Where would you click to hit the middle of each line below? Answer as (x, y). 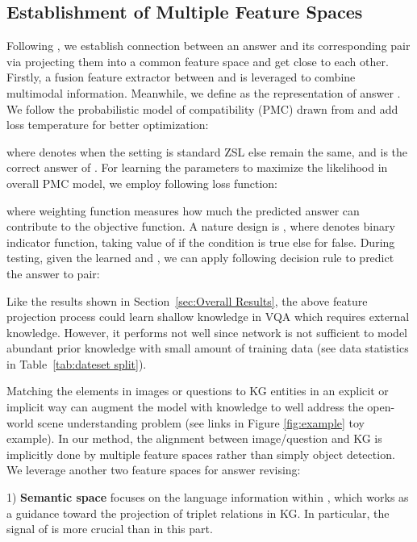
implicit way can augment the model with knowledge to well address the (185, 407)
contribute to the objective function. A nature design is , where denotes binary (201, 226)
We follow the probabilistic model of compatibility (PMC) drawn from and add (202, 108)
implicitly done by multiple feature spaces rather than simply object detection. (201, 454)
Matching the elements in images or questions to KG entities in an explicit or (198, 391)
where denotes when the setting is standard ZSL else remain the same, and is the (207, 151)
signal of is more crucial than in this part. (110, 529)
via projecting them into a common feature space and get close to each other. (198, 61)
